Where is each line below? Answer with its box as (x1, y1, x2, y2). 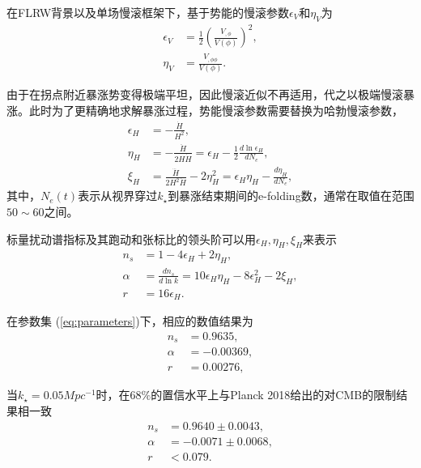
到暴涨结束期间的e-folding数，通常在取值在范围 (168, 187, 415, 204)
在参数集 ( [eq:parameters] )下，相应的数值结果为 (6, 313, 253, 330)
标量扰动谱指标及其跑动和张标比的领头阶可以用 (6, 230, 256, 247)
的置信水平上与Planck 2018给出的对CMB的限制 (151, 386, 397, 403)
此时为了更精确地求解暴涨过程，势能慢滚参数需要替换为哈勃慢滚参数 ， (28, 101, 403, 118)
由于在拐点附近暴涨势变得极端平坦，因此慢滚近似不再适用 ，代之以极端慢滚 (6, 86, 403, 103)
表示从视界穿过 (78, 187, 158, 204)
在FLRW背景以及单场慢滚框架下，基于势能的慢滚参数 (6, 4, 290, 20)
